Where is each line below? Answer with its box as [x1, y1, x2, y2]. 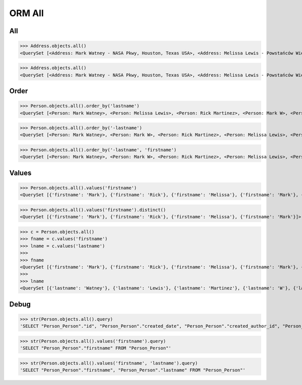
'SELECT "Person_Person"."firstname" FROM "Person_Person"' [20, 345, 172, 351]
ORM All [9, 8, 44, 19]
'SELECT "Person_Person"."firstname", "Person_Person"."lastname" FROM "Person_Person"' [20, 367, 246, 373]
